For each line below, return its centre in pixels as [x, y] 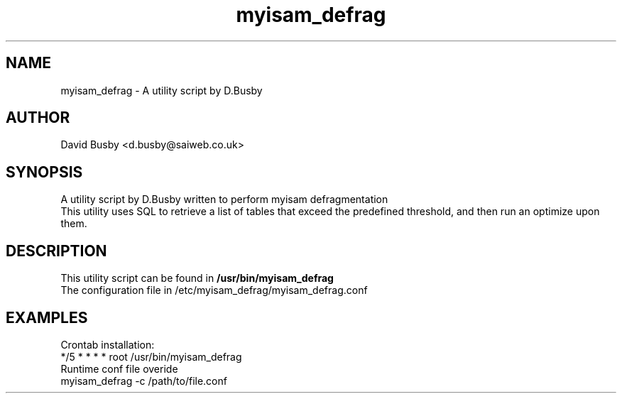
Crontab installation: [108, 344]
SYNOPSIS [44, 172]
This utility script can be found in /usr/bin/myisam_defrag [197, 278]
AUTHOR [38, 118]
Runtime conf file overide [119, 368]
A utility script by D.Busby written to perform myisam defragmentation [224, 199]
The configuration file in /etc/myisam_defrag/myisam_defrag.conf [214, 290]
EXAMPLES [47, 317]
